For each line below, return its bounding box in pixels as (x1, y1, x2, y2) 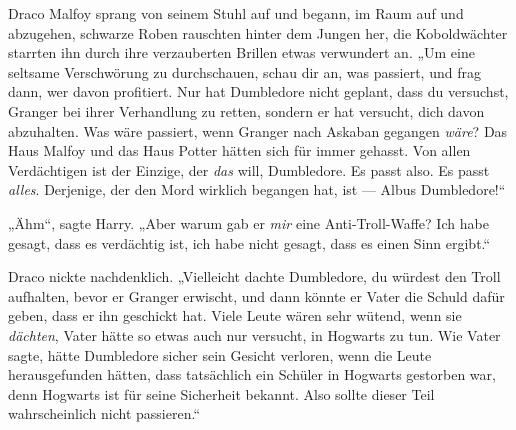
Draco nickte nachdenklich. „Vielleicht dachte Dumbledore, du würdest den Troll (8, 266, 501, 287)
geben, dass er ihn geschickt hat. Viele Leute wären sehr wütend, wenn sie (8, 305, 462, 326)
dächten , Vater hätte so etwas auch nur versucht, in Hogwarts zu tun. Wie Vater (8, 324, 501, 345)
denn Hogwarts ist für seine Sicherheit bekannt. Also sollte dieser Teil (8, 383, 435, 404)
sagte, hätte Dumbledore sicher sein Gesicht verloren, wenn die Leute (8, 344, 432, 365)
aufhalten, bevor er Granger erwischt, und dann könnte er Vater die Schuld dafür (8, 285, 505, 306)
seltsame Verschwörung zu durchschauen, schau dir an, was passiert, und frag (8, 61, 481, 82)
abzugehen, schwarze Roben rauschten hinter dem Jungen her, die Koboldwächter (8, 22, 508, 43)
